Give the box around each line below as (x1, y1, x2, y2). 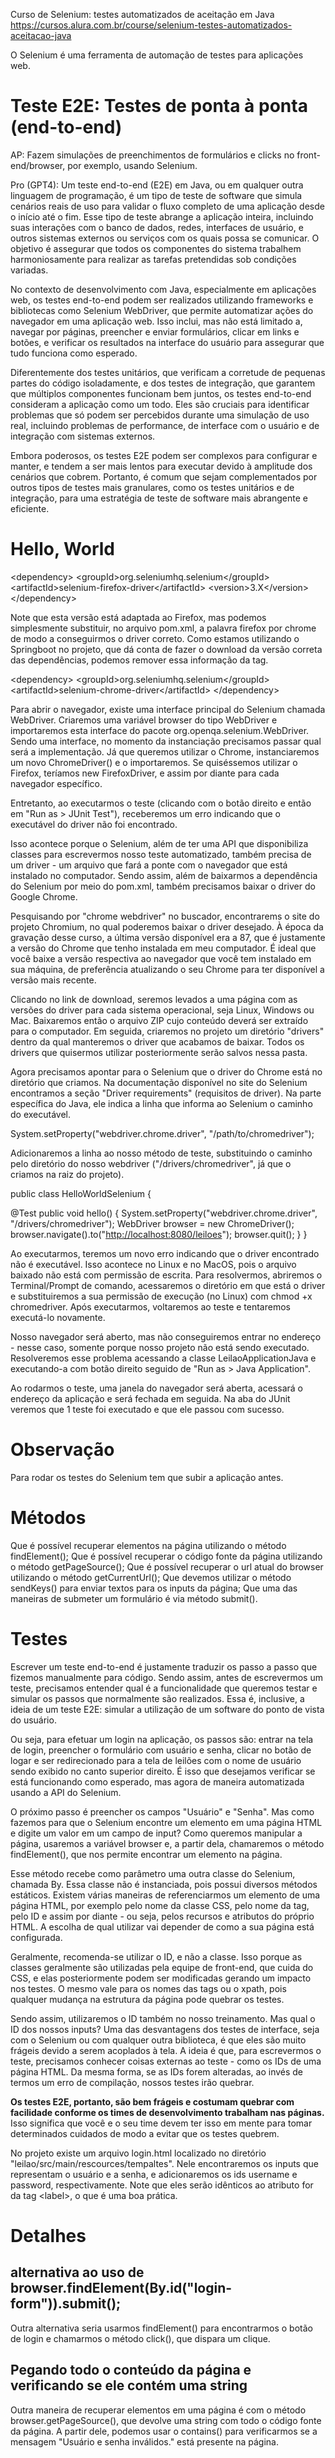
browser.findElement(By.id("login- (10, 2280, 233, 2297)
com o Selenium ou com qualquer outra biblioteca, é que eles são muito (10, 2034, 307, 2046)
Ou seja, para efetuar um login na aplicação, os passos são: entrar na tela (10, 1733, 314, 1745)
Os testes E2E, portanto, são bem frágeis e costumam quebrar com (10, 2095, 295, 2108)
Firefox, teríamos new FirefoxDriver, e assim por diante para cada (10, 767, 280, 779)
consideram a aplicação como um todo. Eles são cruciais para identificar (10, 398, 310, 410)
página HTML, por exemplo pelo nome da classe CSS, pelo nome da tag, (10, 1899, 310, 1911)
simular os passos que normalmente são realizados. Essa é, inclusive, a (10, 1692, 305, 1704)
